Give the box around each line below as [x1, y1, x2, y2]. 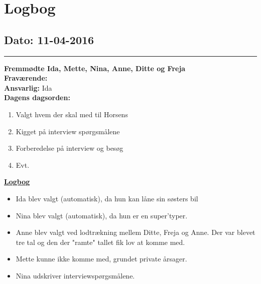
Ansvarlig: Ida [4, 82, 52, 93]
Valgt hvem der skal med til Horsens [16, 109, 128, 119]
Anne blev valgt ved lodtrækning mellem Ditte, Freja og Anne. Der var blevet [16, 227, 255, 237]
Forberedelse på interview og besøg [16, 143, 123, 153]
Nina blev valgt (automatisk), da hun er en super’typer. [16, 210, 188, 220]
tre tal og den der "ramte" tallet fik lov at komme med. [16, 236, 185, 247]
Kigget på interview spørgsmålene [16, 126, 120, 136]
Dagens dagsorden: [4, 92, 70, 103]
